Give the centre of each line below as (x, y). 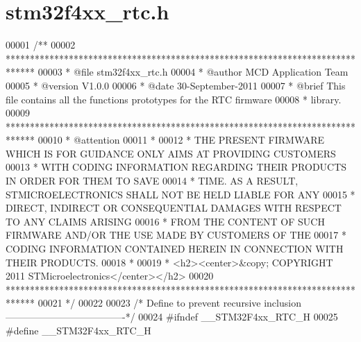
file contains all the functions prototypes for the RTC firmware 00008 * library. (174, 99)
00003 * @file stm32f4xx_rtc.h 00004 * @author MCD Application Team (193, 72)
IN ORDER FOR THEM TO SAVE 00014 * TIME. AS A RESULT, (152, 181)
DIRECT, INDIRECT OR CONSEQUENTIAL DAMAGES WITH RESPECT (174, 208)
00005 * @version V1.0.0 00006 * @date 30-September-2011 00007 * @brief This (176, 85)
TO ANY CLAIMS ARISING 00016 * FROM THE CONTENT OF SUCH (165, 221)
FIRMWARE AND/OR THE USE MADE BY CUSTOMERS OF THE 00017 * (176, 235)
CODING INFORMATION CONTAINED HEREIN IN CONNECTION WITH (175, 249)
